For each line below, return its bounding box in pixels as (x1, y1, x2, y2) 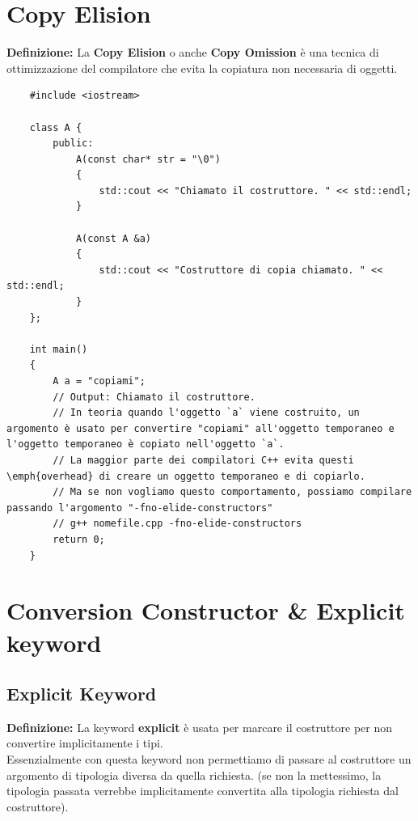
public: (53, 138, 94, 150)
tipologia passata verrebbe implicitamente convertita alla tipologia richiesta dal (6, 782, 399, 799)
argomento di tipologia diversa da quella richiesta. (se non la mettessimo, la (6, 766, 382, 783)
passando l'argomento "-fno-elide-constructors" (6, 501, 273, 514)
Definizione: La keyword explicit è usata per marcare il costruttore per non (6, 718, 393, 735)
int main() (29, 343, 88, 355)
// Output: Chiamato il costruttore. (53, 391, 255, 403)
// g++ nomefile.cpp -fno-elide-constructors (53, 518, 302, 530)
